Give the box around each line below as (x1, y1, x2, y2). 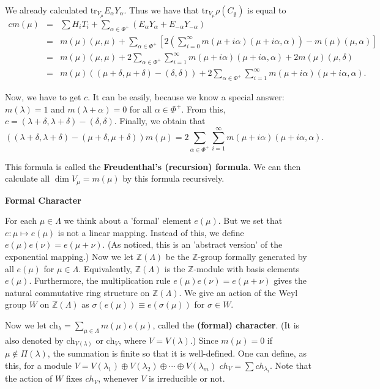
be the (165, 250, 190, 263)
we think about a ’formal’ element (64, 214, 192, 227)
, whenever (98, 372, 138, 385)
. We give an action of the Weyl (179, 286, 298, 298)
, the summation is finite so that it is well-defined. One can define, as (47, 347, 307, 360)
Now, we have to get (5, 91, 81, 103)
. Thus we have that (124, 4, 199, 16)
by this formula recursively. (122, 172, 225, 185)
